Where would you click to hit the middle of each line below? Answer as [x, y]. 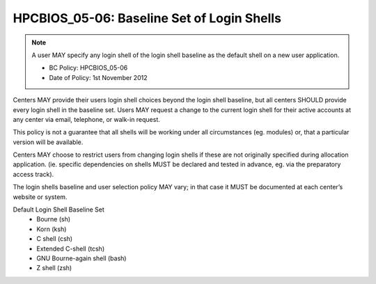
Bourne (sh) [54, 219]
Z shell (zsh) [54, 268]
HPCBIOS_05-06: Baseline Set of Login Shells [147, 18]
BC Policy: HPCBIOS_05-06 [88, 68]
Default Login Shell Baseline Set [58, 210]
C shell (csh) [55, 239]
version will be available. [48, 142]
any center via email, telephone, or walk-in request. [86, 119]
